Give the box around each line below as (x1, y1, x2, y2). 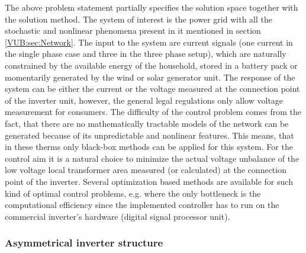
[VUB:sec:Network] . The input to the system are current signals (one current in (5, 36, 293, 48)
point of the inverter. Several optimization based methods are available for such (5, 175, 293, 187)
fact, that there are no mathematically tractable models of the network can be (5, 117, 289, 129)
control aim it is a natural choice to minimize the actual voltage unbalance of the (5, 152, 299, 164)
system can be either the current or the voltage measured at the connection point (5, 82, 300, 95)
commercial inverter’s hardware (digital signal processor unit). (5, 210, 230, 222)
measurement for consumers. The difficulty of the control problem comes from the (5, 105, 301, 118)
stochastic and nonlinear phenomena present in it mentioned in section (5, 24, 261, 37)
